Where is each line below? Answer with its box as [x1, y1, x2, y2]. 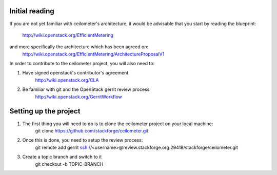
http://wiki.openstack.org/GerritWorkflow [35, 93, 123, 100]
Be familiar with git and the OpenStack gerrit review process [22, 86, 150, 92]
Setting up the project [9, 107, 81, 115]
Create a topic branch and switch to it [22, 154, 102, 160]
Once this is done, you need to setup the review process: [22, 137, 143, 143]
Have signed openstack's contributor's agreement [22, 70, 129, 76]
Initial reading [9, 7, 55, 15]
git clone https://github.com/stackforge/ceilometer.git [35, 127, 149, 133]
